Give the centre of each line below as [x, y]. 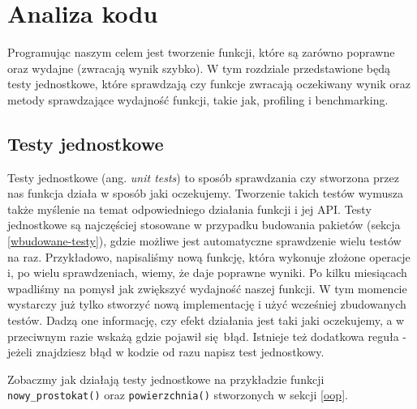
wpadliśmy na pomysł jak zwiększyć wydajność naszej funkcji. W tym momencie [207, 288]
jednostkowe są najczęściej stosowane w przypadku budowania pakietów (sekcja [204, 225]
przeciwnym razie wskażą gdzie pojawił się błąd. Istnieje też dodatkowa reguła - [207, 336]
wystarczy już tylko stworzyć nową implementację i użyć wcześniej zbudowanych [207, 304]
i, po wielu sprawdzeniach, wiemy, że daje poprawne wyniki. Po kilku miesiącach [207, 273]
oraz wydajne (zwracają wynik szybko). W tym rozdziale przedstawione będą [199, 68]
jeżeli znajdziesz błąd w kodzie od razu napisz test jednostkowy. [166, 352]
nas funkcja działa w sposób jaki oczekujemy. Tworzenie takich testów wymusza [206, 193]
